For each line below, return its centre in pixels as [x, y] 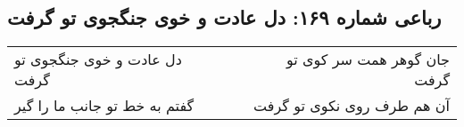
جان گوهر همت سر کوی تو [368, 60]
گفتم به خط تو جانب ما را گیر [104, 106]
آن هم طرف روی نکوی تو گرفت [352, 106]
